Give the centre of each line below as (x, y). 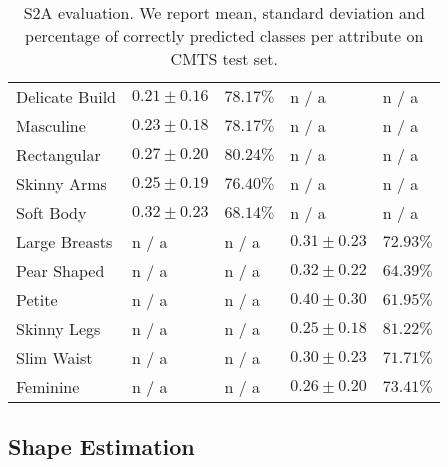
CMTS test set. (224, 58)
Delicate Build (66, 96)
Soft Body (51, 212)
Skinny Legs (58, 328)
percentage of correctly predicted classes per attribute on (224, 35)
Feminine (48, 386)
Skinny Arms (61, 183)
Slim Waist (54, 357)
